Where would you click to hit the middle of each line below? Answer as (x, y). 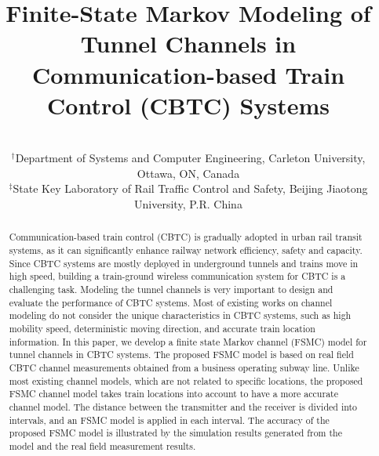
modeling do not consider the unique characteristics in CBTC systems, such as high (180, 315)
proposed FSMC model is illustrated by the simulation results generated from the (175, 433)
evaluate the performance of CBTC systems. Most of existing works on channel (171, 302)
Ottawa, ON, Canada (188, 173)
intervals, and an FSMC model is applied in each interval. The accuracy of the (169, 420)
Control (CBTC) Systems (188, 105)
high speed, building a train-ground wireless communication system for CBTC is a (177, 276)
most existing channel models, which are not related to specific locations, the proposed (186, 380)
